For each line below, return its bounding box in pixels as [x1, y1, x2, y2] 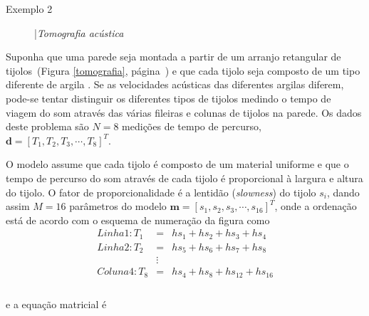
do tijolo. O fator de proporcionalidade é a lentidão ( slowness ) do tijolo [6, 184, 316, 199]
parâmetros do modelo [69, 199, 167, 214]
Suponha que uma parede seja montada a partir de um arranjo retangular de [6, 49, 341, 64]
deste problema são [6, 119, 89, 134]
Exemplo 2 [6, 1, 53, 16]
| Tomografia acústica [34, 25, 124, 40]
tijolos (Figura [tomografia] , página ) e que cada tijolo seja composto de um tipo [6, 63, 360, 78]
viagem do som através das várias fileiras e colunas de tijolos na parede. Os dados [6, 105, 362, 120]
